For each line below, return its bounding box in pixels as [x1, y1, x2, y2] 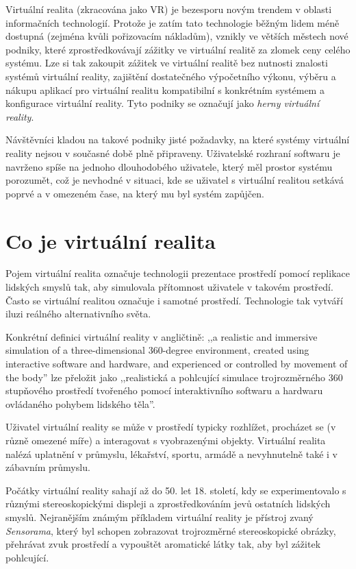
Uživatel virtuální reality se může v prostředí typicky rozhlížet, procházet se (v [5, 420, 336, 434]
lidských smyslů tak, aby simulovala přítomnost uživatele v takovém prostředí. [5, 280, 333, 294]
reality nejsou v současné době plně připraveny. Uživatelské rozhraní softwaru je [5, 145, 340, 160]
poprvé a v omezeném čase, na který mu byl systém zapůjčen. [5, 186, 264, 200]
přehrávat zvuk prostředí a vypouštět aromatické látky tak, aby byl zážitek [5, 537, 321, 551]
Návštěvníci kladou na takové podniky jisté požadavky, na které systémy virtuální [5, 132, 350, 147]
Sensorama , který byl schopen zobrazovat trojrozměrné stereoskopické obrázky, [5, 523, 336, 537]
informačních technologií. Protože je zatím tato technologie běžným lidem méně [5, 15, 340, 29]
